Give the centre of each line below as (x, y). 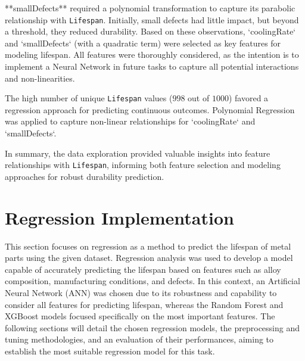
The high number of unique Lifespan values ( (89, 98)
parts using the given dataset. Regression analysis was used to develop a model (149, 258)
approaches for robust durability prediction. (85, 176)
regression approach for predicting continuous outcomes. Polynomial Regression (150, 109)
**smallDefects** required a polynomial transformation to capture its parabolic (150, 8)
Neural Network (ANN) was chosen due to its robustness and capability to (141, 292)
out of (199, 98)
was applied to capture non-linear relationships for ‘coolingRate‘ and (130, 121)
